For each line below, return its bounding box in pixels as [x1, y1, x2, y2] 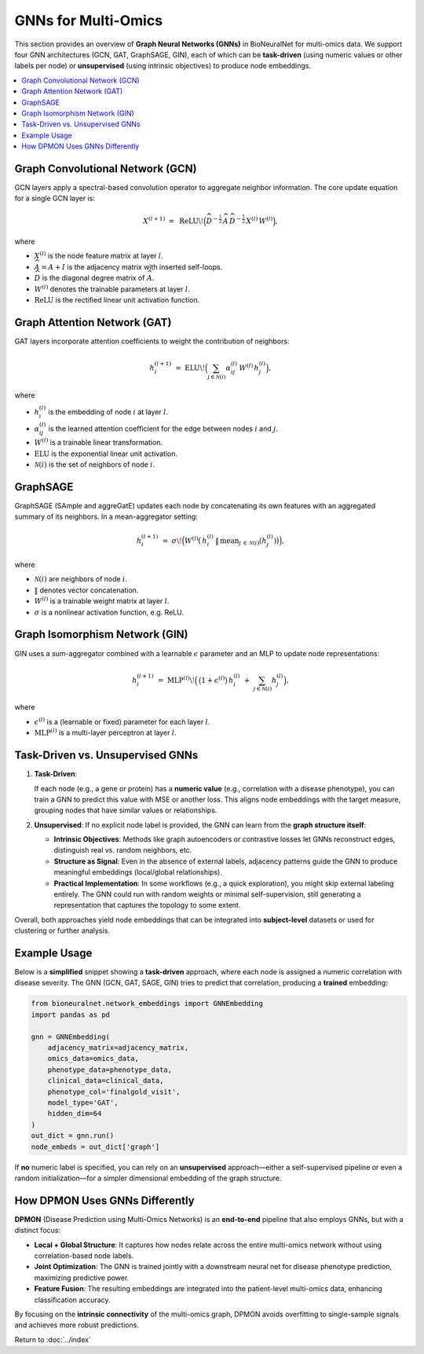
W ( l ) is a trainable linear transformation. [34, 437, 163, 447]
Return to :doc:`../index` [14, 1334, 92, 1344]
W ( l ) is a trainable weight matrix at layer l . [34, 596, 170, 606]
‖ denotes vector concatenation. [34, 585, 139, 595]
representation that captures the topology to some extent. [53, 901, 241, 910]
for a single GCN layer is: [14, 193, 96, 204]
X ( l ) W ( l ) [246, 215, 273, 226]
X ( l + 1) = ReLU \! [142, 215, 204, 226]
